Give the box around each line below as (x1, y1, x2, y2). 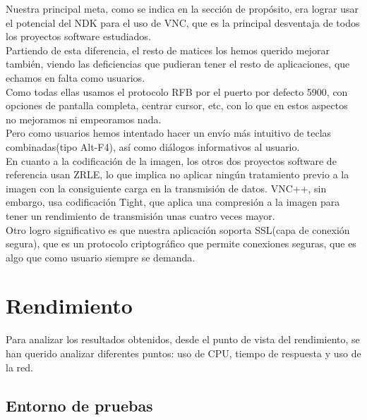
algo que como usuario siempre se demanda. (6, 249, 195, 264)
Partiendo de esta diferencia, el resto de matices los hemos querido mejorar (6, 42, 330, 57)
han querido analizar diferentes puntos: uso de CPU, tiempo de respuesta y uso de (6, 346, 361, 360)
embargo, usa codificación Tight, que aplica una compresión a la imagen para (6, 194, 340, 209)
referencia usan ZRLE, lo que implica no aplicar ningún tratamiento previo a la (6, 167, 349, 182)
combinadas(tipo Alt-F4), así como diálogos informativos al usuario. (6, 139, 300, 154)
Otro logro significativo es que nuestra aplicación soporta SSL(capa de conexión (6, 222, 350, 237)
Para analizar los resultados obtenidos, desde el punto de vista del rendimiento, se (6, 332, 360, 347)
